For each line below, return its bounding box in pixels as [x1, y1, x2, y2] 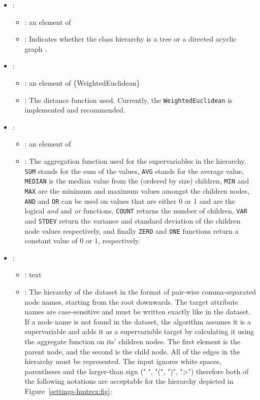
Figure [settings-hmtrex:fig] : [24, 385, 112, 396]
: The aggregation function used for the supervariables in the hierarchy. [24, 156, 246, 166]
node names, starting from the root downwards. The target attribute [24, 296, 239, 307]
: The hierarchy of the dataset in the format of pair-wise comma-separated [24, 286, 256, 297]
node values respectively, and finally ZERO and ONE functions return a [24, 225, 239, 236]
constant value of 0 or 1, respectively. [24, 235, 140, 246]
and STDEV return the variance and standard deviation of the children [24, 215, 241, 226]
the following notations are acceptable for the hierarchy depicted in [24, 376, 234, 386]
